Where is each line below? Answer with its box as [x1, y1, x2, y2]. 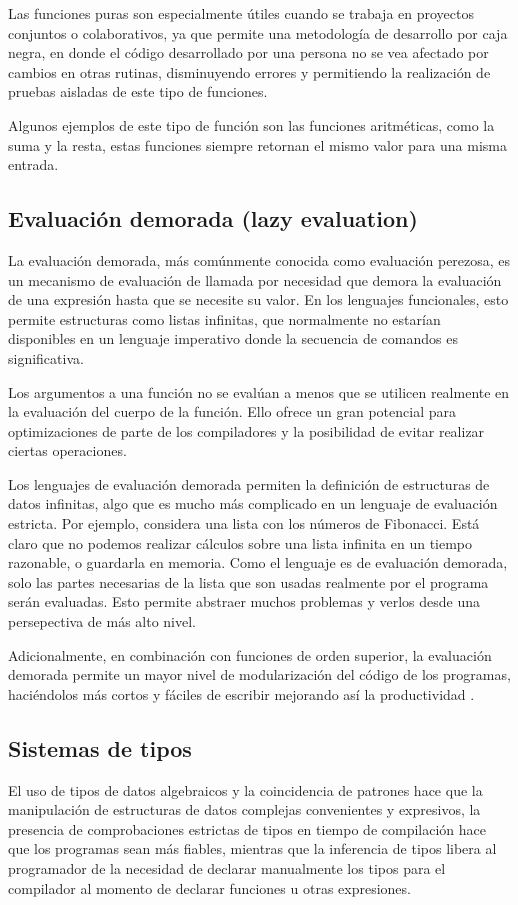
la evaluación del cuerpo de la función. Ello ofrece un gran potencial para [8, 401, 456, 422]
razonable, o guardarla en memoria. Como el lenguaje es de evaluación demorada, [8, 552, 508, 573]
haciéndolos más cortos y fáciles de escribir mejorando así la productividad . [8, 683, 475, 704]
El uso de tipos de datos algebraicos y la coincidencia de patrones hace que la [8, 779, 483, 800]
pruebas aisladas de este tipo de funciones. [8, 81, 268, 102]
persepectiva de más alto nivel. [8, 611, 197, 632]
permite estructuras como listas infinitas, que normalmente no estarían [8, 308, 441, 329]
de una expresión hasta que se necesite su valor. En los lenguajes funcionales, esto [8, 289, 509, 310]
